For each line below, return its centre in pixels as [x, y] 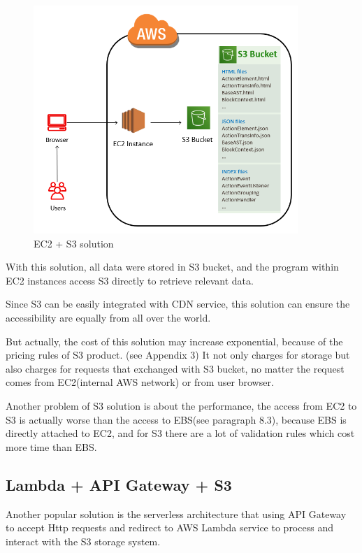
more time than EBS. [51, 446]
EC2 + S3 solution [74, 243]
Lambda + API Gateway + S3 [119, 484]
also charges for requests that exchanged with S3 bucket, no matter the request [175, 368]
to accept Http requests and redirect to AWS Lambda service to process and [169, 527]
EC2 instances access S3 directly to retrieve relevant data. [130, 280]
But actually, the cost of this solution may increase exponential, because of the [174, 341]
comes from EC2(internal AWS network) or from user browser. [140, 382]
